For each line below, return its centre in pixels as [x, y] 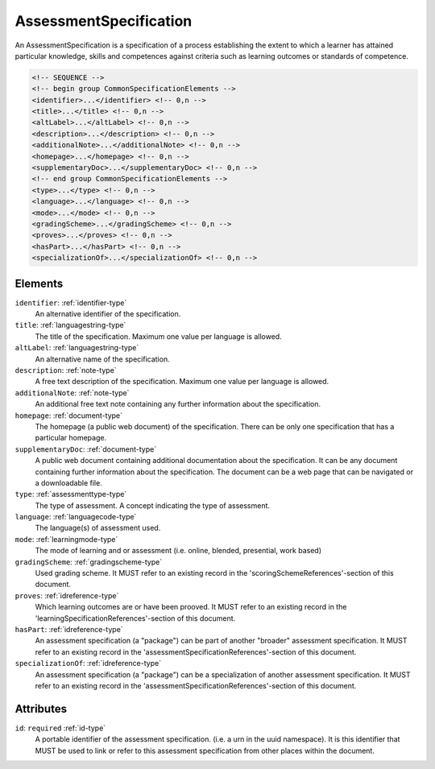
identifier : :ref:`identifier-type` [71, 303]
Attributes [41, 709]
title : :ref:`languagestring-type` [70, 325]
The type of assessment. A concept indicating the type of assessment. [152, 505]
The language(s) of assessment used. [98, 528]
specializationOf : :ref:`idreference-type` [88, 664]
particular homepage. [71, 438]
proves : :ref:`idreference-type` [67, 595]
